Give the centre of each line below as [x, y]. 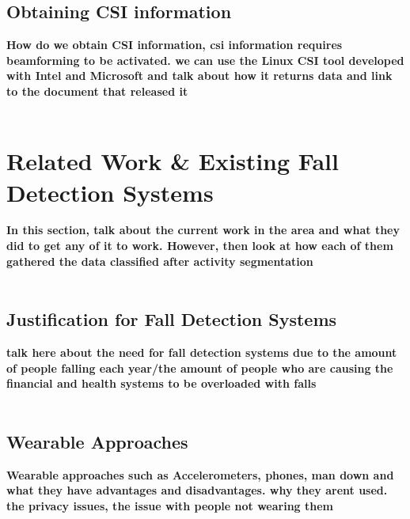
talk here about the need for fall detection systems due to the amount [202, 352]
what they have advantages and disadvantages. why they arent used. [197, 490]
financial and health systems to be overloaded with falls [161, 383]
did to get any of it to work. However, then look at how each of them [200, 246]
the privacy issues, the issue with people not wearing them [170, 505]
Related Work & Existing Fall [173, 161]
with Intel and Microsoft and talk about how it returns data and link [199, 76]
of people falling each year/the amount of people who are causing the [200, 367]
